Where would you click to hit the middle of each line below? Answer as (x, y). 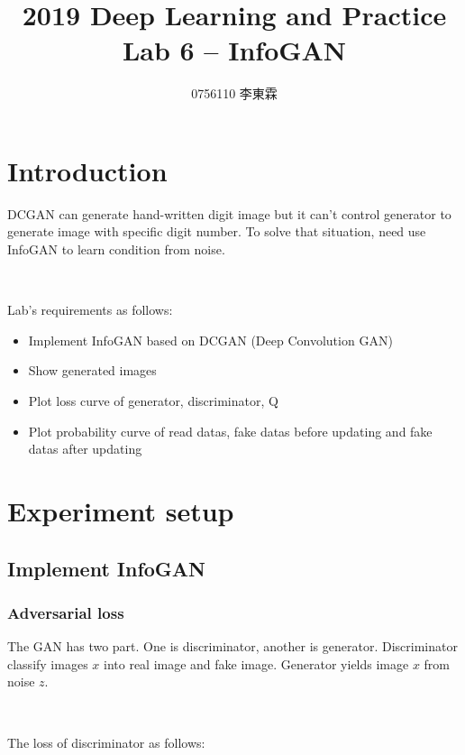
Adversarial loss (66, 612)
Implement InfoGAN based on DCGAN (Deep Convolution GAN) (210, 340)
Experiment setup (121, 510)
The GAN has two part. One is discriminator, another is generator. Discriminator (232, 646)
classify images (48, 663)
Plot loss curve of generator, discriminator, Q (153, 401)
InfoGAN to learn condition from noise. (116, 249)
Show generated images (92, 370)
